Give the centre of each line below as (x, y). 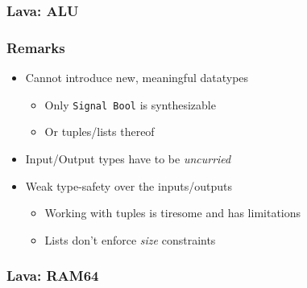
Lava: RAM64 (53, 276)
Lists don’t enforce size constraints (130, 239)
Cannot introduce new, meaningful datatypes (137, 78)
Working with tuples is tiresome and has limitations (173, 213)
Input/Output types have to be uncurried (128, 158)
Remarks (36, 47)
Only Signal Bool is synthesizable (130, 104)
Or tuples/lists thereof (100, 132)
